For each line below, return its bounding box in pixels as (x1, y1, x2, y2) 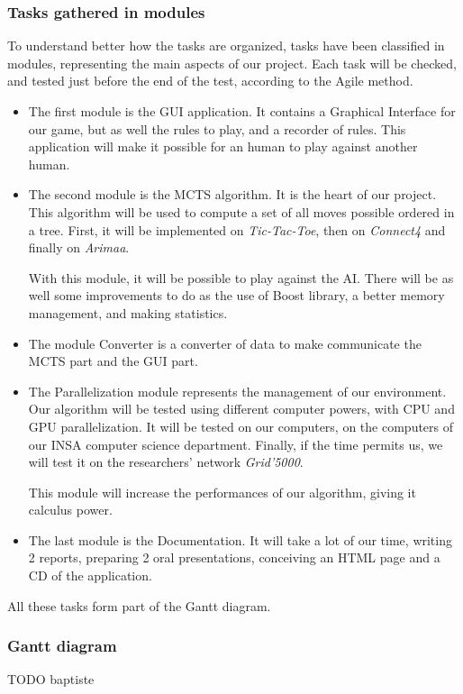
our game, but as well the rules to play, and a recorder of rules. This (28, 119, 406, 138)
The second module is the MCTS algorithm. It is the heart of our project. (28, 185, 437, 204)
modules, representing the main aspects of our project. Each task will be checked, (7, 53, 457, 72)
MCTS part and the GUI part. (28, 352, 198, 370)
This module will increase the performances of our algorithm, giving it (28, 482, 416, 501)
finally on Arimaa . (28, 238, 130, 257)
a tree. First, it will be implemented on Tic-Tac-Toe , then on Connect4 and (28, 220, 446, 239)
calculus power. (28, 500, 113, 519)
